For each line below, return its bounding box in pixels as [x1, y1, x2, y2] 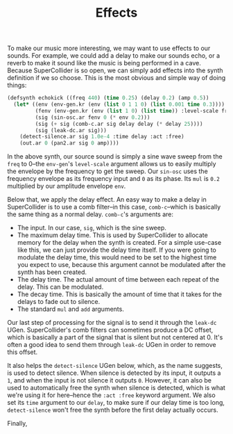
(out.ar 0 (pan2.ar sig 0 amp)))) [19, 140, 119, 147]
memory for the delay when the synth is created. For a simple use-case [17, 239, 222, 247]
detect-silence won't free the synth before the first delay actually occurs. [7, 405, 218, 415]
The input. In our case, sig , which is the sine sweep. [17, 224, 166, 232]
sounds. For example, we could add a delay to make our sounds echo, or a [7, 51, 221, 60]
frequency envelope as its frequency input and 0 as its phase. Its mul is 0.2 [7, 175, 220, 183]
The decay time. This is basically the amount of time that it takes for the [17, 290, 222, 298]
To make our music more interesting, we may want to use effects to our [7, 44, 211, 53]
